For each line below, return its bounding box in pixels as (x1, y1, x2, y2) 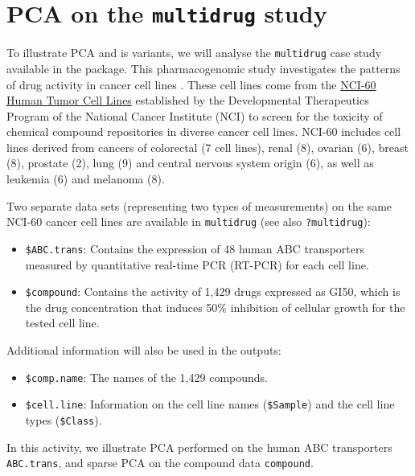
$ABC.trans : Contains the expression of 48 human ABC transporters (25, 240, 364, 256)
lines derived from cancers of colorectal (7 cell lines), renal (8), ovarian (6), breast (6, 138, 409, 155)
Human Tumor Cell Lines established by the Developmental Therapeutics (6, 92, 369, 109)
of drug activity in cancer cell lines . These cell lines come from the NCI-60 (6, 76, 376, 92)
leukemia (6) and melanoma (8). (6, 170, 165, 187)
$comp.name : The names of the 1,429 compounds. (25, 368, 268, 385)
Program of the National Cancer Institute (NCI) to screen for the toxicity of (6, 107, 383, 124)
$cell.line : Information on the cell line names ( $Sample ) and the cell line (25, 396, 395, 412)
